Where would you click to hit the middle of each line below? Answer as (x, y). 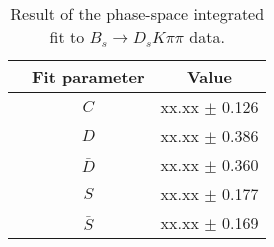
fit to (67, 36)
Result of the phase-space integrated (137, 13)
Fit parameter (88, 76)
